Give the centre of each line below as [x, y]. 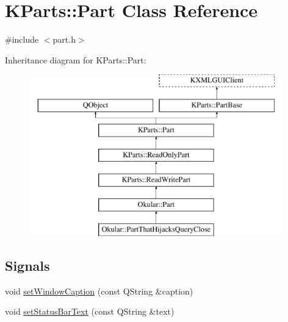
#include [22, 39]
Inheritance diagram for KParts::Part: [76, 59]
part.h [64, 39]
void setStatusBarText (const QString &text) [90, 311]
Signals [27, 265]
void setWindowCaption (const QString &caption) [99, 291]
